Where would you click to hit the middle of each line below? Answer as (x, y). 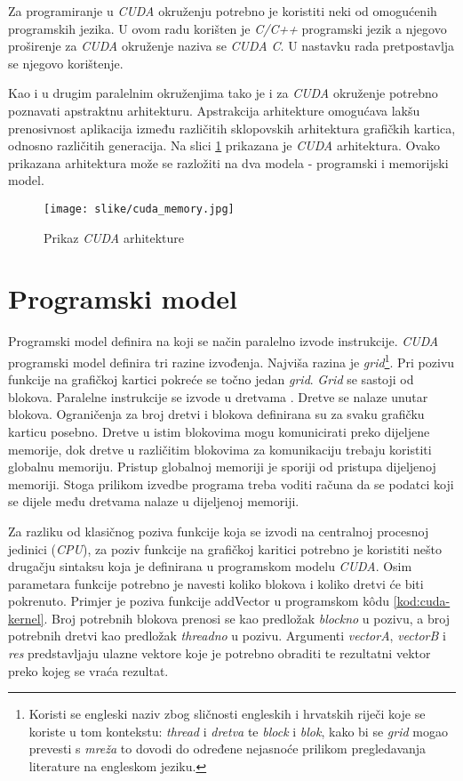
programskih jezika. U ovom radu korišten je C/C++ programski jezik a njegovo (228, 28)
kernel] (26, 618)
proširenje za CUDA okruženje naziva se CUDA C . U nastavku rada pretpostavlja (231, 46)
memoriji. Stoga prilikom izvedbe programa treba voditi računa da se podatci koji (231, 483)
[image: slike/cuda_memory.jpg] (139, 209)
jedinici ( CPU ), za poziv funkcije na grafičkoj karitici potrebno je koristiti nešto (225, 548)
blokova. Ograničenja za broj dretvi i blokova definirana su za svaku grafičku (216, 414)
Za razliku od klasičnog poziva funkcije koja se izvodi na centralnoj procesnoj (219, 531)
